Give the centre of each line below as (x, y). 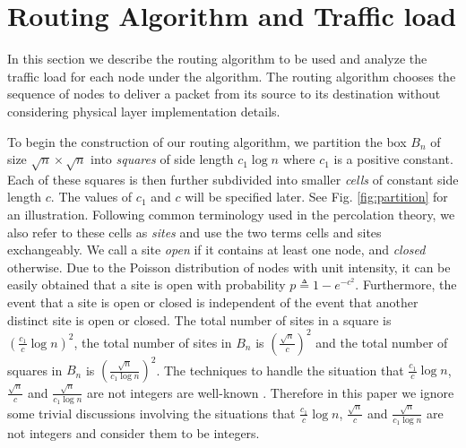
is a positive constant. (393, 159)
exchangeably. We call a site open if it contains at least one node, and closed (216, 250)
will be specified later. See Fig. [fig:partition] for (316, 197)
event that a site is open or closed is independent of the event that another (213, 302)
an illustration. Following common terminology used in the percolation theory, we (231, 215)
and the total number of (382, 342)
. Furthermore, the (406, 284)
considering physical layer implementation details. (144, 111)
